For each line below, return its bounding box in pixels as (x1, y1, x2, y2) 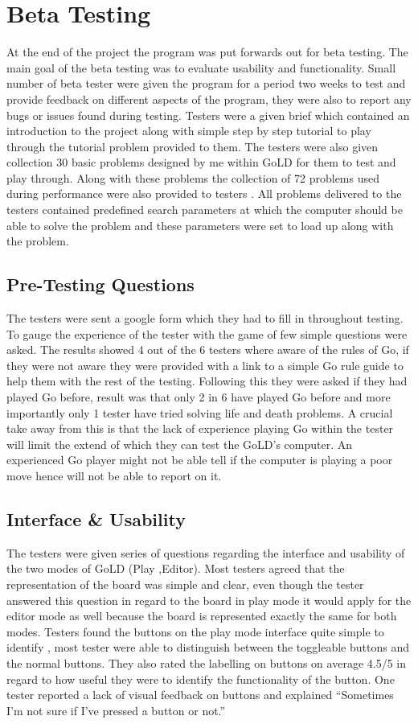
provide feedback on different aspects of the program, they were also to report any (6, 90, 412, 107)
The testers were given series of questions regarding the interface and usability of (6, 544, 405, 561)
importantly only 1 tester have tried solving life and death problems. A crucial (6, 404, 393, 421)
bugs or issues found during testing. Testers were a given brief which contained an (6, 106, 410, 123)
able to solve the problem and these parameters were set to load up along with (6, 216, 394, 233)
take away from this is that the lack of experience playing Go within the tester (6, 420, 394, 437)
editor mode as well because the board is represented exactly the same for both (6, 607, 397, 624)
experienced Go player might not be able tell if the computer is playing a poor (6, 451, 393, 468)
